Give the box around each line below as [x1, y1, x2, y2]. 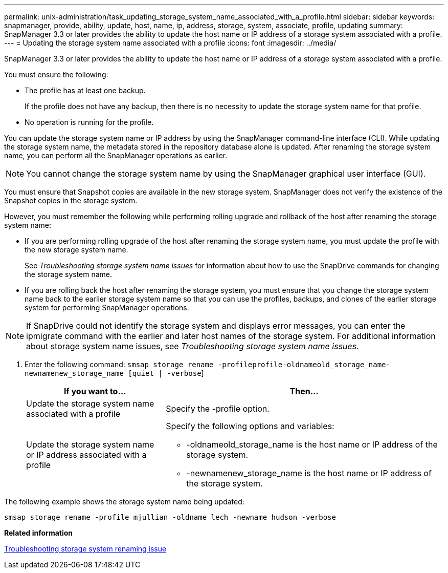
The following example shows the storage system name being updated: [4, 497, 244, 506]
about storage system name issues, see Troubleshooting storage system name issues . [26, 341, 359, 351]
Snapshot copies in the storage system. [4, 196, 138, 205]
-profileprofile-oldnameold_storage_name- [217, 360, 390, 369]
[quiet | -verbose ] [128, 369, 204, 377]
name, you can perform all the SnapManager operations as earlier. [4, 151, 228, 160]
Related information [4, 528, 73, 537]
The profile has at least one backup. [25, 86, 146, 95]
